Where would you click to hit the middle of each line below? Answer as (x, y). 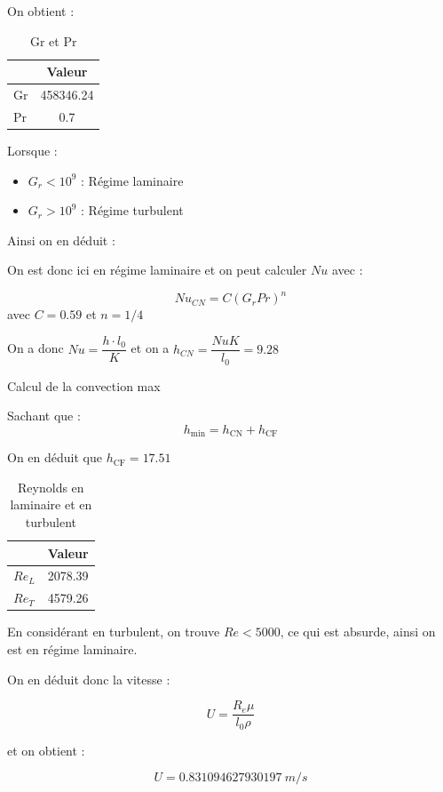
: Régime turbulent (132, 210)
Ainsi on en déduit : (61, 240)
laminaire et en (51, 504)
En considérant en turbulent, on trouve (114, 632)
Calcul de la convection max (84, 385)
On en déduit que (55, 457)
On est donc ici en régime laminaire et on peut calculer (157, 270)
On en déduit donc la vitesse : (89, 679)
